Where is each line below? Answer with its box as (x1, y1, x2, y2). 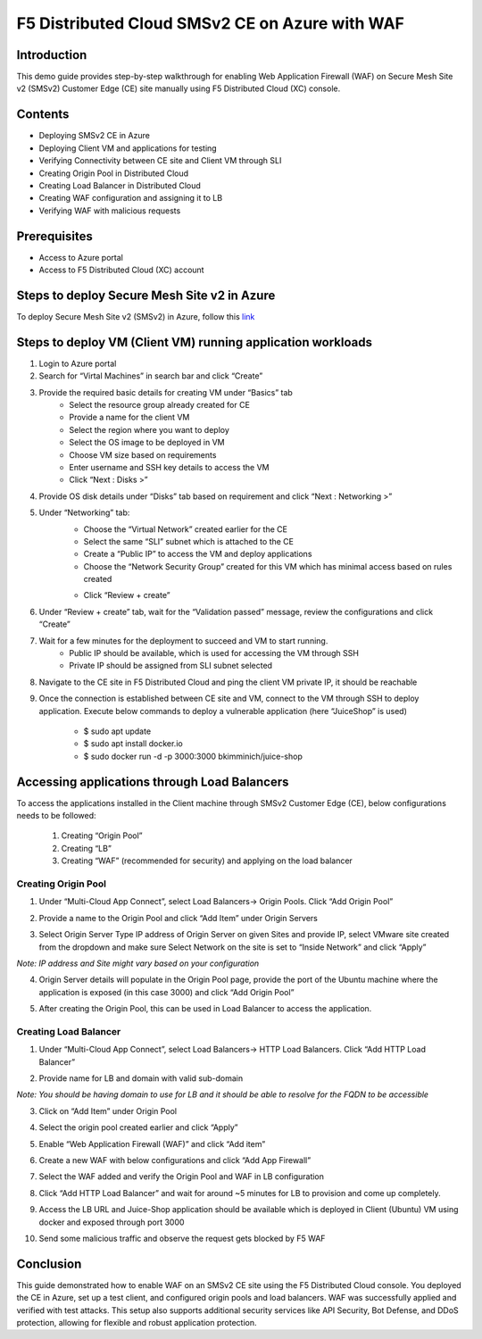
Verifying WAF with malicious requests (38, 205, 181, 216)
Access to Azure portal (38, 252, 124, 262)
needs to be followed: (16, 811, 97, 821)
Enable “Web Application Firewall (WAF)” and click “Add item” (38, 1138, 266, 1149)
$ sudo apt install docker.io (83, 738, 183, 749)
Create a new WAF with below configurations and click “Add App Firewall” (38, 1154, 312, 1165)
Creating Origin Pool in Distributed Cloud (38, 168, 189, 179)
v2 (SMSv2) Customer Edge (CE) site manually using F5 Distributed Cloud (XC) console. (16, 83, 341, 94)
